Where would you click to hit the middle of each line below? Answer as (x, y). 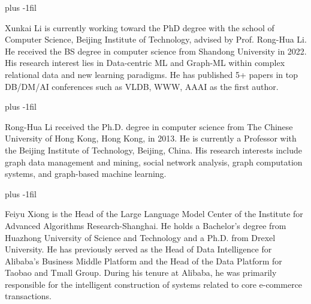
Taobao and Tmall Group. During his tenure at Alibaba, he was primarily (141, 273)
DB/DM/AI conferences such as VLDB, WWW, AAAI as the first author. (142, 86)
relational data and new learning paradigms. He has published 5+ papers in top (151, 74)
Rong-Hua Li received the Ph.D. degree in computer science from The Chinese (149, 126)
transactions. (28, 296)
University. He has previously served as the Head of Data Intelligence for (138, 249)
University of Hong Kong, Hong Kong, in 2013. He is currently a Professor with (151, 138)
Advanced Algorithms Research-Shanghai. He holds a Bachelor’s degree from (146, 225)
